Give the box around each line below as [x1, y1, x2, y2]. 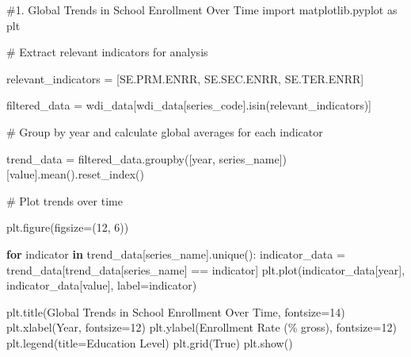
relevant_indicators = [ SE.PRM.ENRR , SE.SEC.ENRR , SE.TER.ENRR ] [6, 70, 364, 86]
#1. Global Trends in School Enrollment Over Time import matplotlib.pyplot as [6, 2, 398, 17]
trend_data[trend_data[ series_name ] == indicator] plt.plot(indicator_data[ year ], [6, 261, 405, 278]
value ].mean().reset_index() [9, 166, 144, 182]
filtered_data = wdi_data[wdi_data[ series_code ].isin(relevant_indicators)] [6, 97, 371, 113]
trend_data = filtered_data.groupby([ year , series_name [6, 150, 280, 167]
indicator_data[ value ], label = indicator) [6, 277, 197, 294]
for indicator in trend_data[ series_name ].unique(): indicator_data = [6, 245, 345, 262]
